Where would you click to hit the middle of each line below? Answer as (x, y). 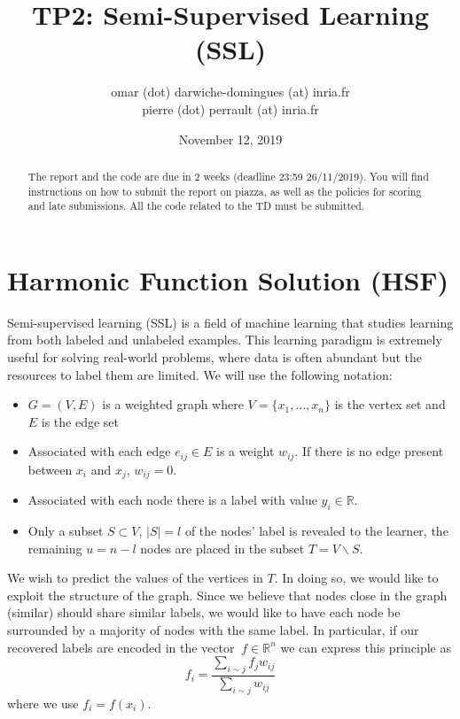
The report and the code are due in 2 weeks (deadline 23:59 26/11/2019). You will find (228, 176)
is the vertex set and (390, 404)
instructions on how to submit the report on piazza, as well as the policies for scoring (225, 191)
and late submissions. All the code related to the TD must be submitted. (196, 206)
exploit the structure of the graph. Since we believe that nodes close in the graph (227, 595)
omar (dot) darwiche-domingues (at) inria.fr (230, 92)
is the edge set (80, 421)
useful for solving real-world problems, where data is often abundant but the (214, 356)
